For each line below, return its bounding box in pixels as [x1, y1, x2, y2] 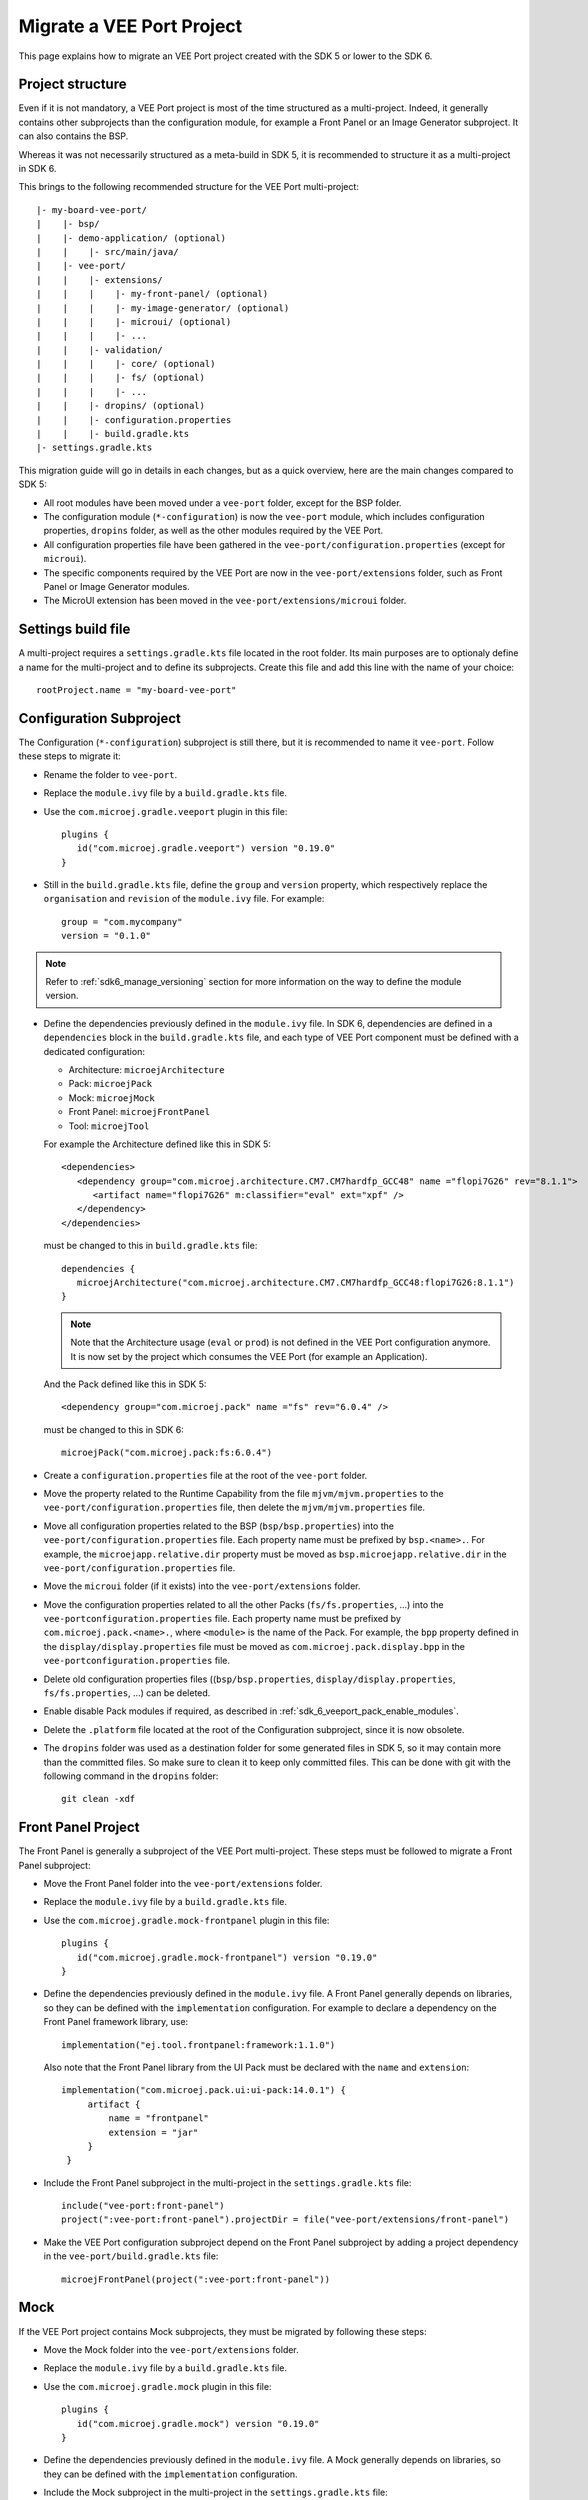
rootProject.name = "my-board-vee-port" [36, 685, 237, 696]
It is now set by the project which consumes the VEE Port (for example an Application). [70, 1350, 428, 1362]
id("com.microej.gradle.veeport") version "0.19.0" [76, 843, 336, 854]
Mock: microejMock [68, 1091, 155, 1104]
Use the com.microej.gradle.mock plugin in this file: [43, 2380, 272, 2392]
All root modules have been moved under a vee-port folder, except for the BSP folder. [43, 496, 402, 509]
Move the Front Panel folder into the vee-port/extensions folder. [43, 1878, 323, 1890]
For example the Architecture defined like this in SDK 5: [43, 1138, 272, 1150]
